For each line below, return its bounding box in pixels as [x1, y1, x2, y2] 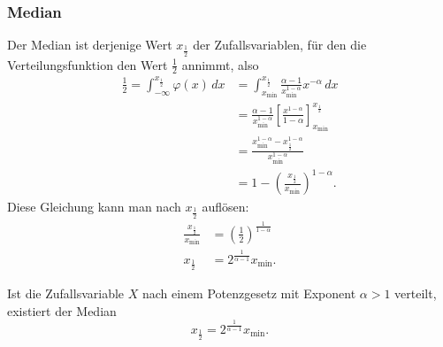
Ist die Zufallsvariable [7, 284, 125, 303]
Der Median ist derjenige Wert [7, 35, 172, 54]
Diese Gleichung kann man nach [7, 197, 181, 216]
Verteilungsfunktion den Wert [7, 55, 168, 73]
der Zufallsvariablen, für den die [193, 35, 367, 54]
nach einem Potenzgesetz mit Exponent [141, 284, 356, 303]
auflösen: [202, 197, 249, 216]
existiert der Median [7, 301, 117, 320]
